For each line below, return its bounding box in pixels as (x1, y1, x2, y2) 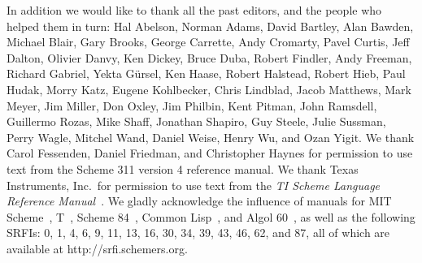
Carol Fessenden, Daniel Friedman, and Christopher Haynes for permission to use (7, 144, 413, 162)
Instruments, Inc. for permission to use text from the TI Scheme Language (7, 176, 381, 193)
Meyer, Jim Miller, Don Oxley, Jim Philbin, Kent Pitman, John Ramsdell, (7, 97, 377, 114)
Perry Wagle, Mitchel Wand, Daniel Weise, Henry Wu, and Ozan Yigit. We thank (7, 128, 415, 145)
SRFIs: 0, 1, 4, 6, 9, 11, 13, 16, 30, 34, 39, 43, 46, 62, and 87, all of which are (7, 224, 390, 241)
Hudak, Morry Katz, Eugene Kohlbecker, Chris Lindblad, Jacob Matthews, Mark (7, 80, 411, 97)
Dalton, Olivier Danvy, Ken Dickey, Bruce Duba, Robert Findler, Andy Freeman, (7, 49, 412, 66)
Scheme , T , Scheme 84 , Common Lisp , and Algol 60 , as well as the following (7, 208, 415, 225)
